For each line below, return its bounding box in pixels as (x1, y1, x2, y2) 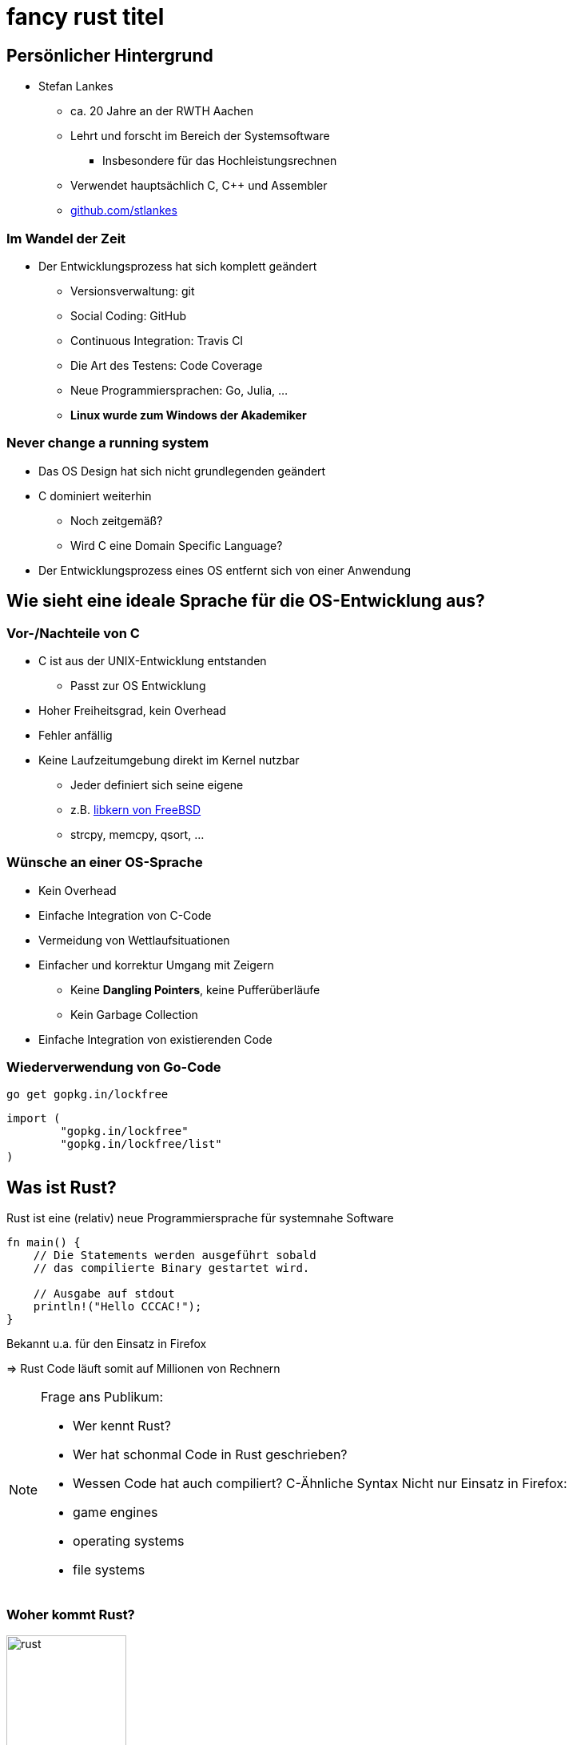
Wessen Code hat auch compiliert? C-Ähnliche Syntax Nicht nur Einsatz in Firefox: (73, 1475, 567, 1492)
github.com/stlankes (70, 203, 177, 218)
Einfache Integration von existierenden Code (38, 1032, 273, 1046)
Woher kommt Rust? (6, 1606, 135, 1623)
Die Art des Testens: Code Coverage (70, 358, 263, 372)
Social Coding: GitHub (70, 308, 187, 323)
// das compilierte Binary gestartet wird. (33, 1262, 310, 1275)
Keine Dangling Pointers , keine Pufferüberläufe (70, 982, 320, 997)
